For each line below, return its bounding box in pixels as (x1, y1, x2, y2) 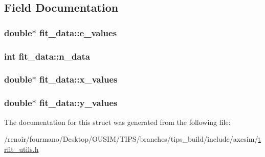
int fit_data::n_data (4, 49, 90, 62)
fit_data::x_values (39, 73, 118, 86)
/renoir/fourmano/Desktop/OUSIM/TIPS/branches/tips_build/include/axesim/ (4, 134, 258, 144)
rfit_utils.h (4, 143, 39, 154)
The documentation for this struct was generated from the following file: (4, 116, 231, 127)
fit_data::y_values (39, 96, 118, 109)
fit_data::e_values (39, 26, 117, 39)
